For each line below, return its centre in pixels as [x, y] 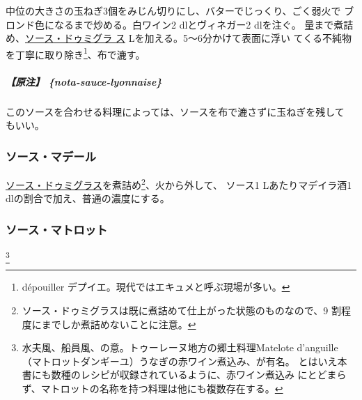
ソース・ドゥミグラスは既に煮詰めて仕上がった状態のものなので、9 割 [181, 310]
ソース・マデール [51, 156]
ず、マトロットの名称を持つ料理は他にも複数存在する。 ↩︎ [152, 388]
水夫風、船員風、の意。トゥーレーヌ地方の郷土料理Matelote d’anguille [180, 347]
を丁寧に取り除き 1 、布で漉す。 [76, 53]
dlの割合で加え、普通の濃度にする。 [88, 198]
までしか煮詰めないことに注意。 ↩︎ [119, 324]
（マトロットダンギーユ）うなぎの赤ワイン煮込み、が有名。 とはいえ [180, 361]
